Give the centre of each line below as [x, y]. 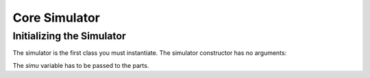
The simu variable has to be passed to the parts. [81, 65]
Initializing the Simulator [69, 36]
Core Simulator [57, 18]
